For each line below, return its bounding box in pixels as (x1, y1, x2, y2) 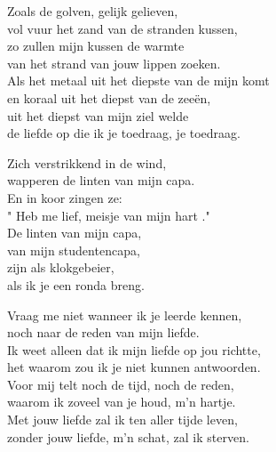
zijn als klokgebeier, (7, 258, 114, 277)
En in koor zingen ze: (7, 188, 122, 206)
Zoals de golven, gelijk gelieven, (7, 2, 178, 20)
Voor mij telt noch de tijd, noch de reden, (7, 375, 234, 393)
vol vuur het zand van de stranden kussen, (7, 19, 238, 37)
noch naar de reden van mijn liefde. (7, 323, 200, 342)
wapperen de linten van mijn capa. (7, 171, 195, 190)
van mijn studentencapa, (7, 240, 140, 259)
